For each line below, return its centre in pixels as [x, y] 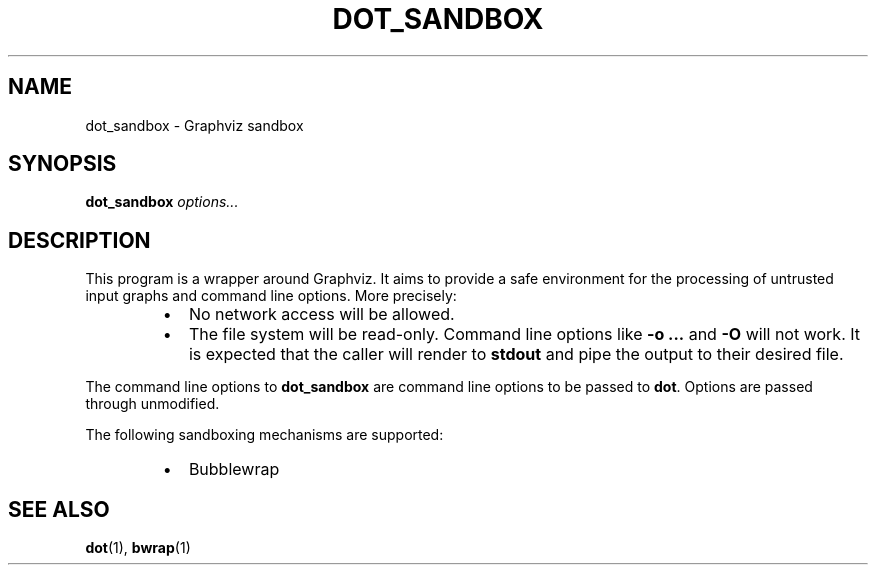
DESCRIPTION [79, 240]
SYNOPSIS [62, 164]
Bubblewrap [234, 469]
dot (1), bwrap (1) [138, 548]
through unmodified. [152, 404]
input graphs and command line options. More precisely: [271, 296]
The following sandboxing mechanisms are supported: [264, 435]
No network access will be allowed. [321, 314]
